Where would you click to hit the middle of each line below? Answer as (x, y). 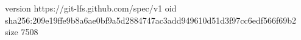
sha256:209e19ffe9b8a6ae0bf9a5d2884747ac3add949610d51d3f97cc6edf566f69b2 (151, 20)
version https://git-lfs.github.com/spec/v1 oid (91, 8)
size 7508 (22, 32)
